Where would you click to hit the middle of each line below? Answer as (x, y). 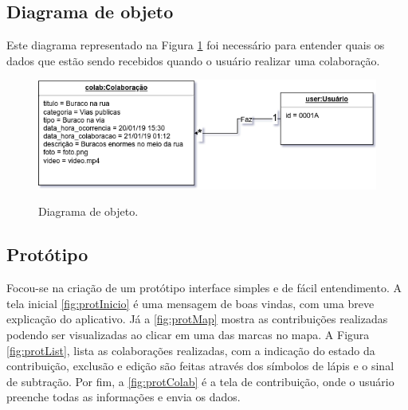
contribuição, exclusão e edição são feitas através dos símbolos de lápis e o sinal (200, 366)
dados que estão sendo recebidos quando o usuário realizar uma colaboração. (193, 60)
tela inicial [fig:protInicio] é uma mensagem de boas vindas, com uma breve (190, 303)
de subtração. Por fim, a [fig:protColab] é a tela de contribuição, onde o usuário (200, 381)
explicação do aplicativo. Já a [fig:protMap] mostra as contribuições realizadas (197, 319)
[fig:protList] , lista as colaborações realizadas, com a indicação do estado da (191, 350)
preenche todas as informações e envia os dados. (124, 397)
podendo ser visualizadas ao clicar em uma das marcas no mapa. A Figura (188, 335)
